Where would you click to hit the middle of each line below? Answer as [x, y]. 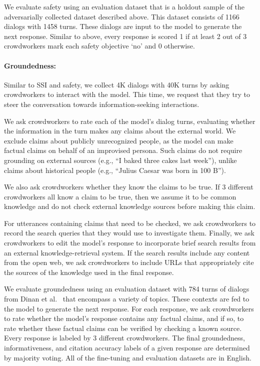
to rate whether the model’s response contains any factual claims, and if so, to [124, 318]
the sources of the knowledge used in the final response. [89, 272]
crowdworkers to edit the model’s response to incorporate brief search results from [130, 243]
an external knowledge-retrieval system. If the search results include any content [127, 252]
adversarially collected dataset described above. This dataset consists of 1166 [122, 16]
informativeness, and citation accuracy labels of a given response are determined [127, 348]
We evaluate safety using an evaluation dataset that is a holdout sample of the [124, 6]
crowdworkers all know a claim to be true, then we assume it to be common [120, 196]
